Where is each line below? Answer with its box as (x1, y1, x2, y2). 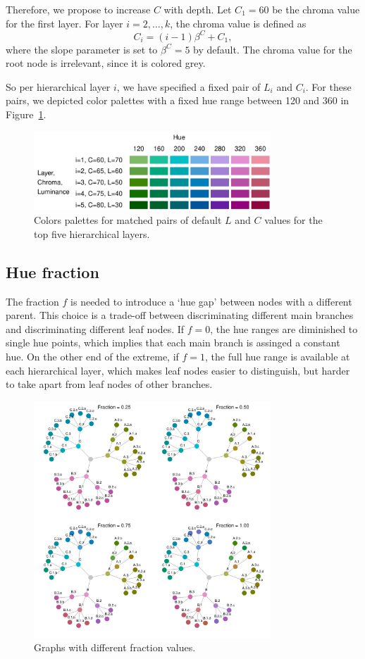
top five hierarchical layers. (34, 226, 150, 241)
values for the (264, 213, 323, 227)
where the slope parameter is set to (6, 42, 158, 56)
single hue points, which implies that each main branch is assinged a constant (6, 335, 340, 350)
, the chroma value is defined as (170, 15, 307, 30)
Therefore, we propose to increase (6, 2, 151, 16)
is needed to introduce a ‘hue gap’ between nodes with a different (70, 294, 352, 308)
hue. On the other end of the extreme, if (6, 349, 179, 364)
